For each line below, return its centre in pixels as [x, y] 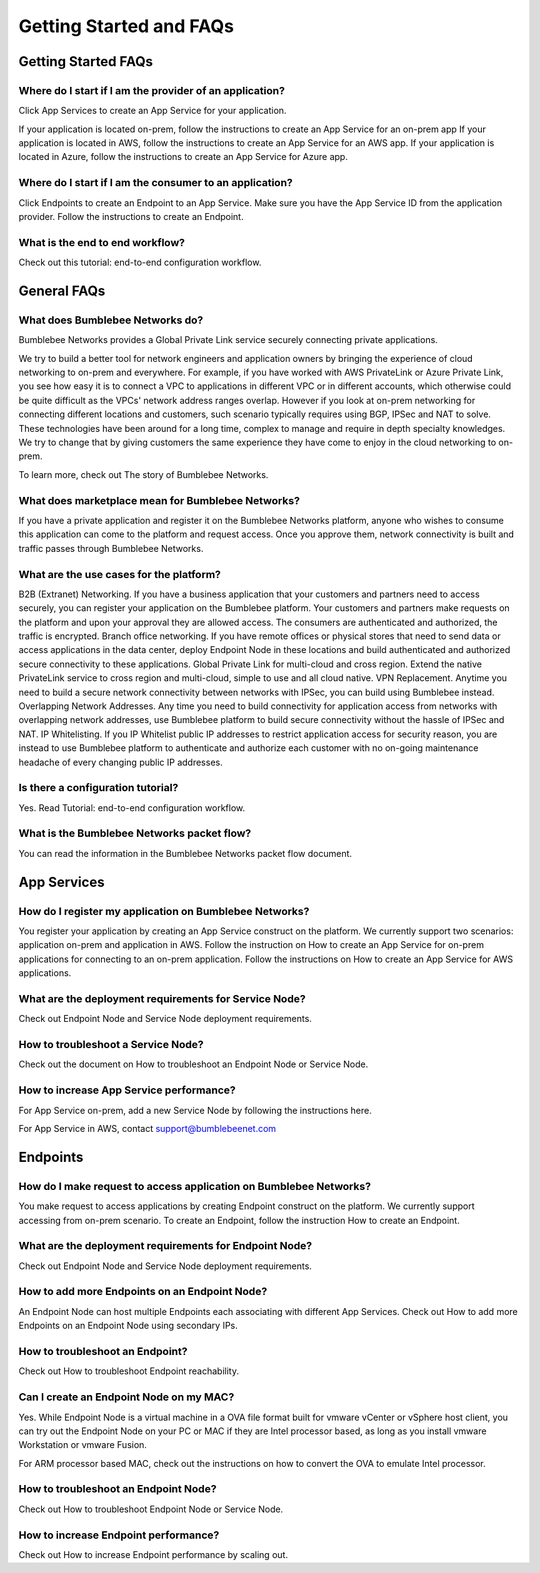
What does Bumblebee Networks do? [111, 320]
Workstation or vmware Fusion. [82, 1445]
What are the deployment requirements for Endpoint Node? [165, 1246]
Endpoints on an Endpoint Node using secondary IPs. [128, 1326]
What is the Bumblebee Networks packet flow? [135, 833]
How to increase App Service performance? [127, 1090]
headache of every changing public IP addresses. [121, 762]
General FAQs [62, 290]
